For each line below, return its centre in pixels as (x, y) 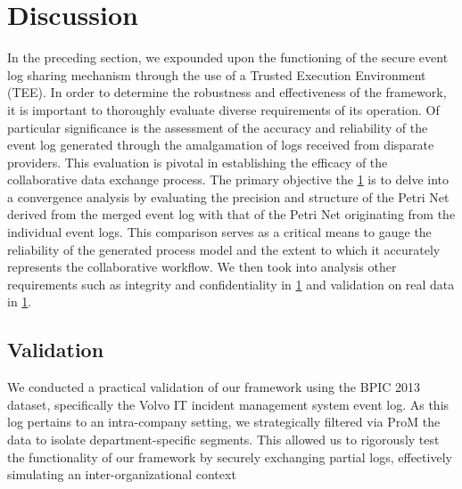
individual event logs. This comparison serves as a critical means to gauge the (219, 232)
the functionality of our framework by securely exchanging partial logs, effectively (230, 456)
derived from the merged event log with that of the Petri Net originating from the (231, 214)
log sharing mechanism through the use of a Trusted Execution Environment (217, 74)
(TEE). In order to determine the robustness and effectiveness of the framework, (227, 92)
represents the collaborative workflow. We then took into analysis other (202, 267)
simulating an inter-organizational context (122, 474)
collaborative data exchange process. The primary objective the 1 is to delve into (228, 179)
